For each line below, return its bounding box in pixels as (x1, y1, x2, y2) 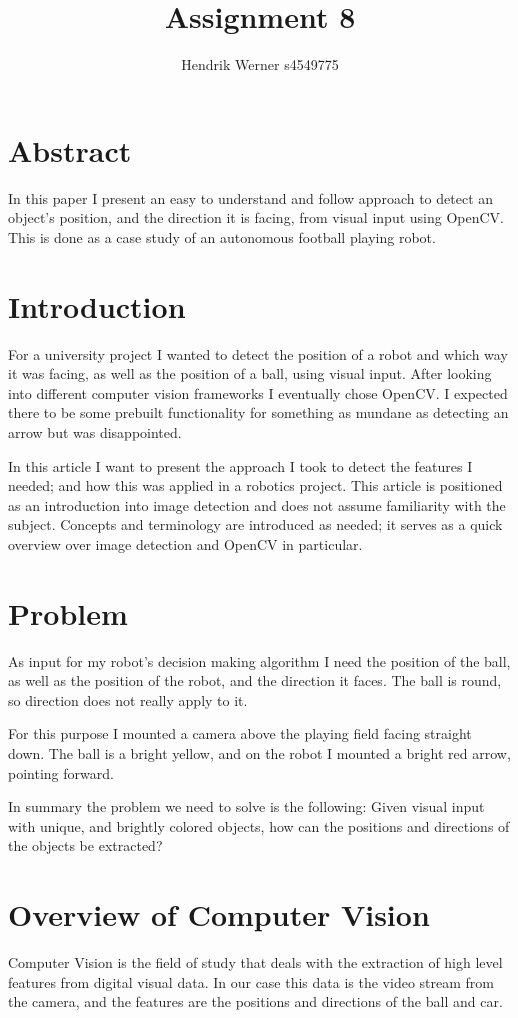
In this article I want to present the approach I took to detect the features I (8, 455, 473, 476)
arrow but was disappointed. (8, 421, 182, 442)
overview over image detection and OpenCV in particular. (8, 533, 363, 554)
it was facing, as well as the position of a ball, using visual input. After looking (8, 363, 492, 384)
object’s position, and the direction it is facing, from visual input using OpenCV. (8, 207, 504, 228)
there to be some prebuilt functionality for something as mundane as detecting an (8, 402, 509, 423)
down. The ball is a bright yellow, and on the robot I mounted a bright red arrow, (8, 743, 511, 763)
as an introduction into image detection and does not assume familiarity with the (8, 494, 506, 515)
